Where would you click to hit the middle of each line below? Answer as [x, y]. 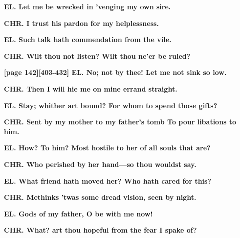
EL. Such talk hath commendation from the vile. [88, 39]
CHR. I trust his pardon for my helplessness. [81, 23]
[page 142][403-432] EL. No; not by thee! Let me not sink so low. [115, 72]
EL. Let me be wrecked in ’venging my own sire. [87, 6]
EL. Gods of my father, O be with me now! [78, 213]
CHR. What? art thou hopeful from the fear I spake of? [100, 230]
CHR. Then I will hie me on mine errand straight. [91, 88]
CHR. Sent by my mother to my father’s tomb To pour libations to [120, 122]
